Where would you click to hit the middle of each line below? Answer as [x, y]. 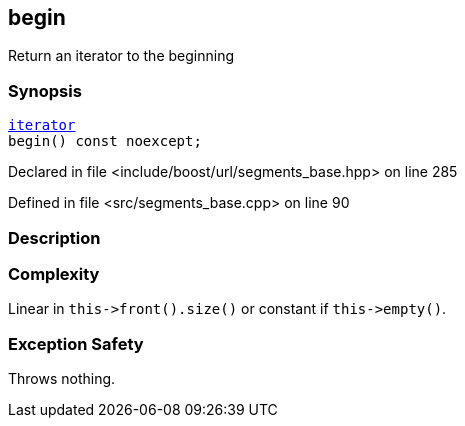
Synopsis [45, 90]
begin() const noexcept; [105, 141]
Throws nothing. [62, 379]
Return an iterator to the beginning [121, 56]
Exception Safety [76, 343]
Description [54, 237]
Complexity [54, 273]
